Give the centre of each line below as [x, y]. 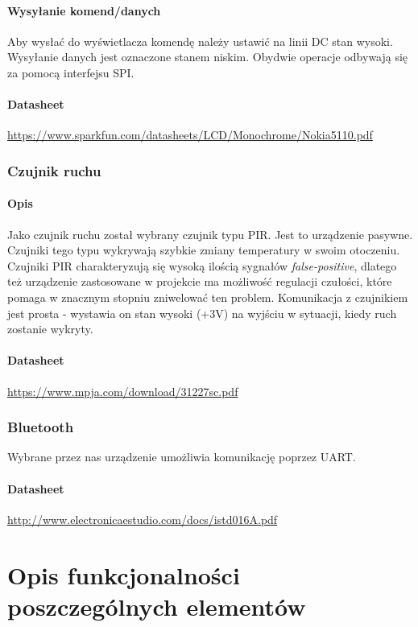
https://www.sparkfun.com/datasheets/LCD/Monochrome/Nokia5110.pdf [190, 135]
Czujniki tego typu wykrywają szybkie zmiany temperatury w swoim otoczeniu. [204, 250]
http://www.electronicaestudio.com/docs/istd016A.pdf [143, 519]
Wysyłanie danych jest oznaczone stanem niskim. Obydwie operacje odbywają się [208, 57]
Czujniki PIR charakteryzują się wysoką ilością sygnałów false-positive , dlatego [202, 265]
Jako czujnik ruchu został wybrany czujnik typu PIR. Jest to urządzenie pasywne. [210, 234]
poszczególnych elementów [157, 606]
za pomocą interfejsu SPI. [71, 72]
